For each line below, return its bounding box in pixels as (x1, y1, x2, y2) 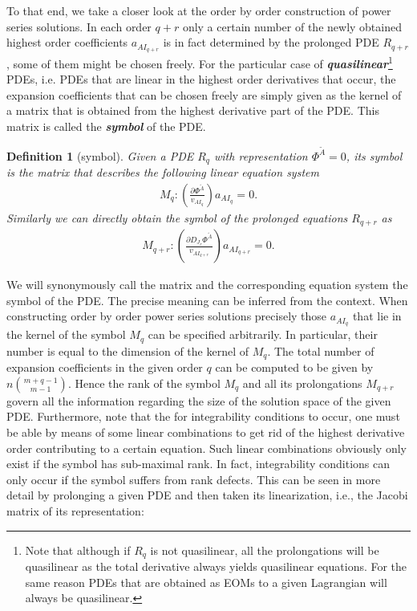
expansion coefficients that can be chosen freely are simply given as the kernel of (6, 86, 402, 103)
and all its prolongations (242, 374, 362, 391)
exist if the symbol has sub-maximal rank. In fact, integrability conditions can (6, 455, 391, 472)
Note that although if (25, 541, 131, 558)
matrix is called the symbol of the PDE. (6, 118, 206, 135)
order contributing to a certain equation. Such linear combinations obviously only (6, 439, 407, 456)
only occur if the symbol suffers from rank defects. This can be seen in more (6, 470, 381, 487)
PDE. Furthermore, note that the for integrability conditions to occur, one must (6, 408, 400, 425)
